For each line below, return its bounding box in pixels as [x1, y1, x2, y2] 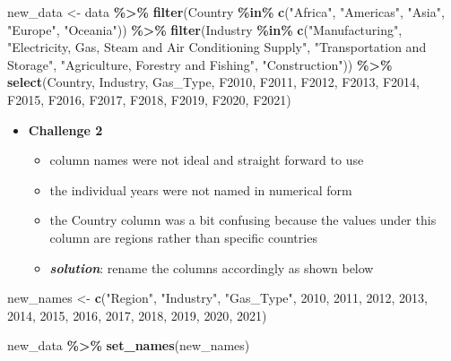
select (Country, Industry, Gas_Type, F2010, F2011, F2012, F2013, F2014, [7, 73, 420, 91]
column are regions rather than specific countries [49, 228, 317, 246]
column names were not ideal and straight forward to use [49, 150, 364, 169]
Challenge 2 [28, 120, 103, 139]
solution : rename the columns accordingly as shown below [49, 258, 374, 277]
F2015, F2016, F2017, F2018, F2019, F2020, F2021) [7, 90, 291, 108]
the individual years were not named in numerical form [49, 180, 352, 199]
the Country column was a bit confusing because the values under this [49, 211, 437, 229]
